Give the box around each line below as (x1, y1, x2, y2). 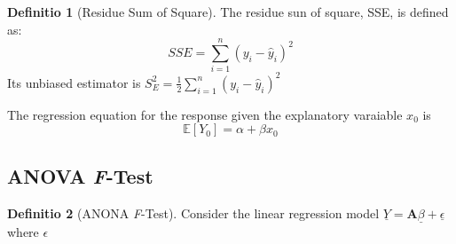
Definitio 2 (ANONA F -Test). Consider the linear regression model (7, 203, 380, 222)
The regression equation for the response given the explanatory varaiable (7, 105, 403, 123)
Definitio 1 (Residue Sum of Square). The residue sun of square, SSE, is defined (7, 3, 449, 20)
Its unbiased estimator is (7, 73, 141, 91)
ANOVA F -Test (7, 161, 153, 189)
